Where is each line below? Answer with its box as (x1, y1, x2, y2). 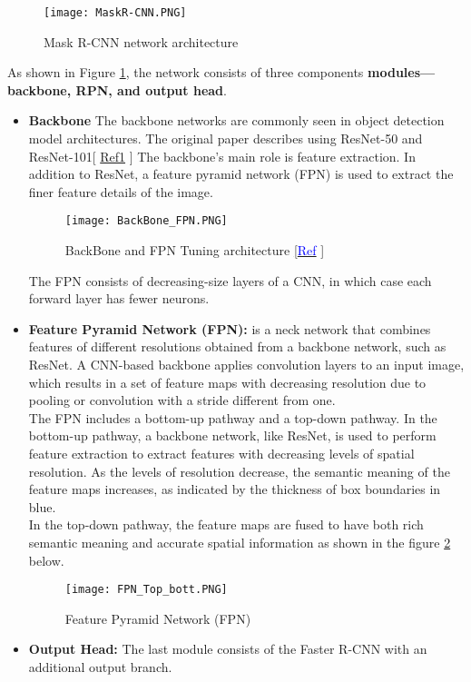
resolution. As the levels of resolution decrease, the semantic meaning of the (28, 461, 450, 480)
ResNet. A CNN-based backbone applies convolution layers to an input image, (28, 355, 465, 374)
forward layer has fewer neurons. (28, 289, 210, 308)
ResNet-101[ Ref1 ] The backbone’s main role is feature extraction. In (28, 146, 416, 165)
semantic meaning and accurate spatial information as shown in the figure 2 (28, 532, 451, 551)
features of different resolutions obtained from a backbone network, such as (28, 337, 446, 356)
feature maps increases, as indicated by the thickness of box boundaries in (28, 479, 441, 499)
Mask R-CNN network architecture (44, 32, 239, 51)
